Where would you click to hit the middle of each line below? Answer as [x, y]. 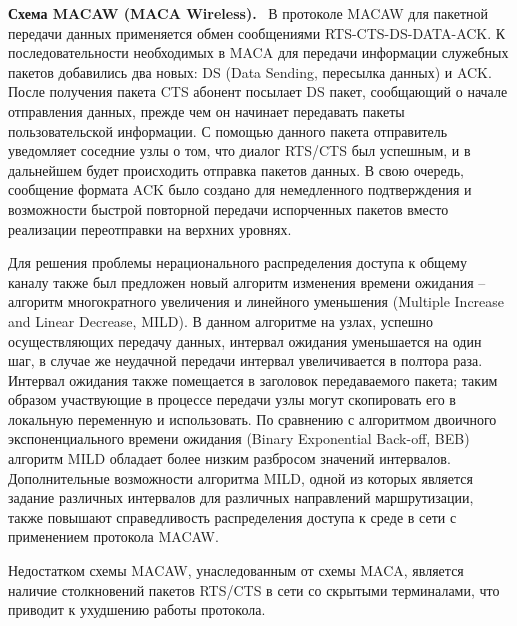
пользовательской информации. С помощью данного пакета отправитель [228, 130]
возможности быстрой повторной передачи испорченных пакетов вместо [228, 208]
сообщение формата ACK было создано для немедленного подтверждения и [240, 189]
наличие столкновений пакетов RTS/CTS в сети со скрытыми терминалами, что [254, 589]
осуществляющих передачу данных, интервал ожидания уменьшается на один [245, 340]
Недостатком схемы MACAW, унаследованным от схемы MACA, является [236, 570]
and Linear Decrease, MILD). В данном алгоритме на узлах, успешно [220, 320]
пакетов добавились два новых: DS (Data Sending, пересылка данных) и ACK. [250, 71]
